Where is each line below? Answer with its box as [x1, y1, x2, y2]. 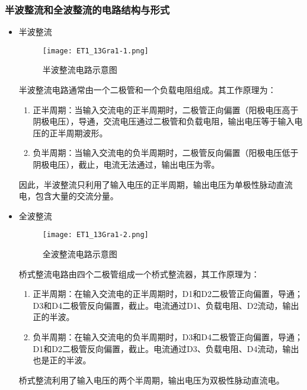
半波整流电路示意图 [42, 63, 117, 76]
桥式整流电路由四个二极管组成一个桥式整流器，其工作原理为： [18, 267, 260, 280]
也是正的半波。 [33, 354, 91, 366]
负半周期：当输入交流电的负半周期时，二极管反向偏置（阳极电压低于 [33, 146, 299, 159]
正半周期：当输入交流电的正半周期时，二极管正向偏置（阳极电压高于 [33, 103, 299, 116]
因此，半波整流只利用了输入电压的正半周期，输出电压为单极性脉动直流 [18, 178, 293, 190]
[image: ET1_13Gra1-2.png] [42, 231, 149, 239]
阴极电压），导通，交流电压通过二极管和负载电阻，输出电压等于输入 [33, 115, 295, 127]
